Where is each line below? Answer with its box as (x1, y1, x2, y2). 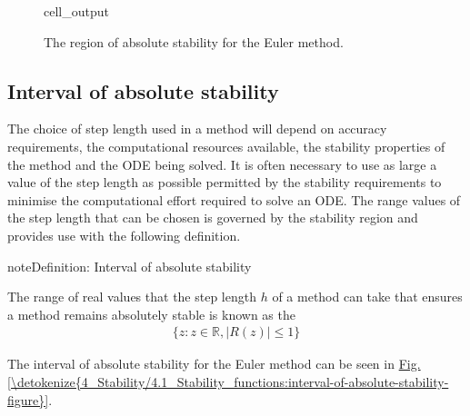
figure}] (7, 390, 49, 409)
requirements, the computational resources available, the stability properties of (7, 136, 445, 155)
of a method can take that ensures (272, 287, 463, 306)
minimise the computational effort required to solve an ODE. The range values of (7, 190, 461, 209)
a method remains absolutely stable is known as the (7, 304, 295, 323)
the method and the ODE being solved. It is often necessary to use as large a (7, 154, 437, 173)
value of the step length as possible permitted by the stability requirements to (7, 173, 442, 192)
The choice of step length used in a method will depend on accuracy (7, 119, 387, 138)
